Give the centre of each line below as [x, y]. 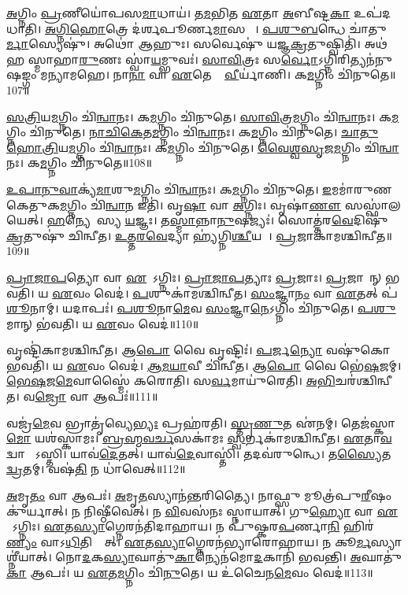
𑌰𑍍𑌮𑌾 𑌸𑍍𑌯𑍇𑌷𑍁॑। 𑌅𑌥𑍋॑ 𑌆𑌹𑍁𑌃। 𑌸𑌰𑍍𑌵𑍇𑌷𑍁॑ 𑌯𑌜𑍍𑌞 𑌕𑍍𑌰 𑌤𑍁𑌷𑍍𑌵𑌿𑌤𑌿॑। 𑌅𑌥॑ [197, 44]
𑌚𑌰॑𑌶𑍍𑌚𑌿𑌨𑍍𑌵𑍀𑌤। [363, 381]
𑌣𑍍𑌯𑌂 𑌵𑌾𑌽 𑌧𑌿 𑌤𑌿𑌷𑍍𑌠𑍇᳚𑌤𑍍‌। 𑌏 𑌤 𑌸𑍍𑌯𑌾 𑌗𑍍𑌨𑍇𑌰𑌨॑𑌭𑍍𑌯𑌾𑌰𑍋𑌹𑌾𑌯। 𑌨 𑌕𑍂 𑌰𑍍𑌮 [189, 541]
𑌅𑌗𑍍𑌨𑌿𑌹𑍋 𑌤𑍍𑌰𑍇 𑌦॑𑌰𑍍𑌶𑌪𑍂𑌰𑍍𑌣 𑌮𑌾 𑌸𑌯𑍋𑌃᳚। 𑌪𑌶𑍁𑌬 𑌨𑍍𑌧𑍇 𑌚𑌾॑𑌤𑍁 [216, 28]
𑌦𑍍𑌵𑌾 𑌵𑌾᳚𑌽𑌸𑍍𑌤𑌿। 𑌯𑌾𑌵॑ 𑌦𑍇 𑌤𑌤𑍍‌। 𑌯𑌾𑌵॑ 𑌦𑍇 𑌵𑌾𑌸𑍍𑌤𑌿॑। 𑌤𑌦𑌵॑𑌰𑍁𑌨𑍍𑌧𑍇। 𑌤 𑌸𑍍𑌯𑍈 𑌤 [199, 453]
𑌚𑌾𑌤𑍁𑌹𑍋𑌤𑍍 [360, 132]
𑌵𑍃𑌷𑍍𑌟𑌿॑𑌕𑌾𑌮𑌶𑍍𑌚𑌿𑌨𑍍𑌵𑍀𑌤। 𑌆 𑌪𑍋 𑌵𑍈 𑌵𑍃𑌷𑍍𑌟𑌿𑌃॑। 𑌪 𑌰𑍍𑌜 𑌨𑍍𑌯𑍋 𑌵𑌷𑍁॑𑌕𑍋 [198, 350]
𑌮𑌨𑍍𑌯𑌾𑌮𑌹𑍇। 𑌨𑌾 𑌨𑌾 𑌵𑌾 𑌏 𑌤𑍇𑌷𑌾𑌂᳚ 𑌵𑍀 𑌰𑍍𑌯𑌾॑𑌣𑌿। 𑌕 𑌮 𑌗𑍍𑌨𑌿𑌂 [187, 74]
